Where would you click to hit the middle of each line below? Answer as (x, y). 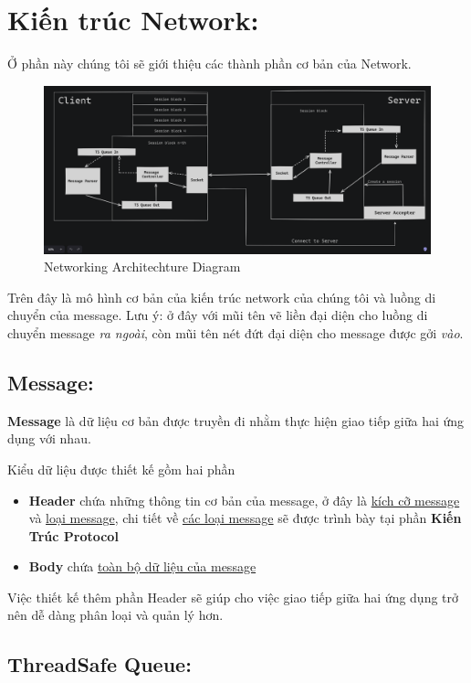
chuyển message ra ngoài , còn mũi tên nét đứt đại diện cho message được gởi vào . (235, 332)
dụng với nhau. (49, 438)
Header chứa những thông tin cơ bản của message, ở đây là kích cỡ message (244, 500)
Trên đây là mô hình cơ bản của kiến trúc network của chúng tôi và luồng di (222, 297)
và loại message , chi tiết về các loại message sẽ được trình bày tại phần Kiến (245, 518)
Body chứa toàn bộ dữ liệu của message (142, 566)
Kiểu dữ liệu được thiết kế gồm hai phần (121, 469)
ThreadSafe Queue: (99, 664)
